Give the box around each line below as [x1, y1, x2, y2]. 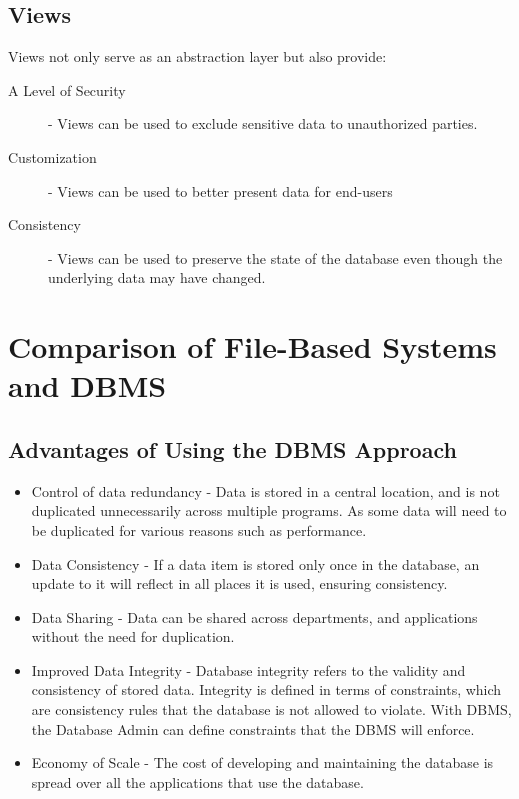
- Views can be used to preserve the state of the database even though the [48, 247, 503, 268]
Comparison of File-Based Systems [8, 326, 497, 367]
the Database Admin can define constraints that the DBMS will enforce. [31, 718, 475, 739]
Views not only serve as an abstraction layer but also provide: [8, 46, 387, 67]
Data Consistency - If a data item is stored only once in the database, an [31, 553, 480, 574]
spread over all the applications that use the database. [31, 771, 364, 792]
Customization [8, 146, 97, 167]
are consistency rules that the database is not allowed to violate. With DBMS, [31, 699, 512, 720]
